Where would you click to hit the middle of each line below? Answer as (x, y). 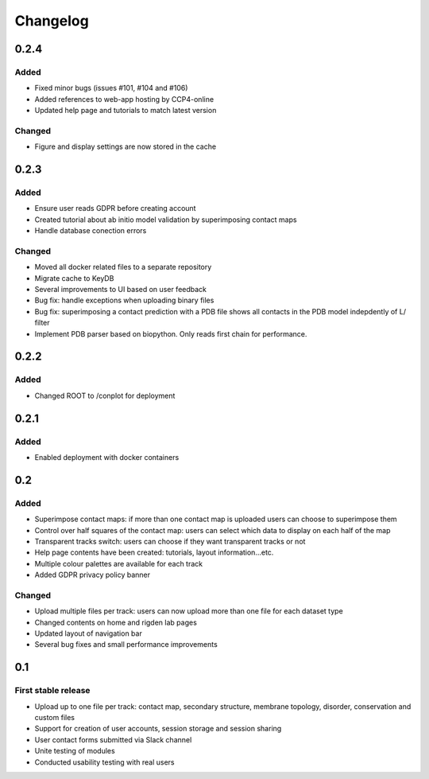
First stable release (52, 691)
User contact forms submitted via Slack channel (113, 739)
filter (43, 323)
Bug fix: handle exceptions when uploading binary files (124, 300)
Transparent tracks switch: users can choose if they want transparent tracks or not (170, 541)
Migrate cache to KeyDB (74, 278)
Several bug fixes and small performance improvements (126, 645)
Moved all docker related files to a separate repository (123, 267)
